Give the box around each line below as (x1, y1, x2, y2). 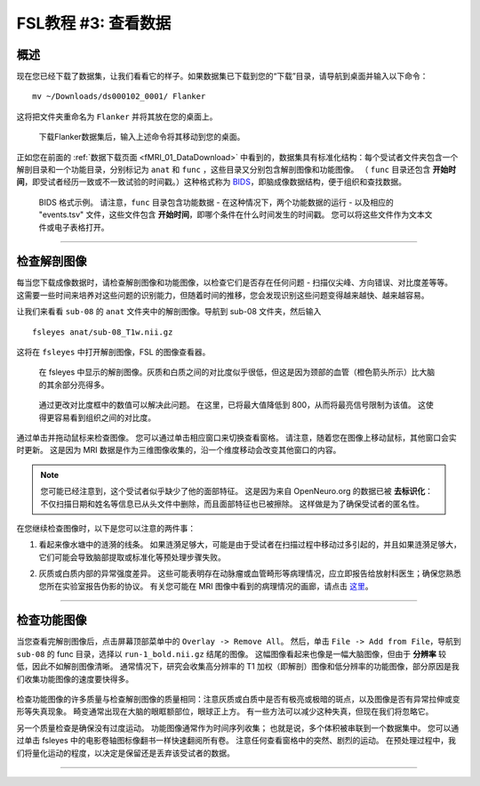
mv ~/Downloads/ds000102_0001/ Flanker (32, 92, 206, 101)
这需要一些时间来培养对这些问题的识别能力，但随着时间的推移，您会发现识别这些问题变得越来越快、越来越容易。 (16, 289, 429, 300)
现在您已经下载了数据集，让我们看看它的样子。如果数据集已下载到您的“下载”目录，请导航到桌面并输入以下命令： (16, 71, 428, 82)
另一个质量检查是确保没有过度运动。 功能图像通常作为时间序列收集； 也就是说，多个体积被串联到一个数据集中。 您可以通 (16, 722, 460, 733)
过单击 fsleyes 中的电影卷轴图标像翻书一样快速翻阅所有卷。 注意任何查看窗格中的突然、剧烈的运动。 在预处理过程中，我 (16, 735, 457, 746)
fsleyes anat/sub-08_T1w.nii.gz (32, 327, 173, 337)
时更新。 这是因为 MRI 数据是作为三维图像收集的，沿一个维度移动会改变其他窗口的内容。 (16, 445, 341, 456)
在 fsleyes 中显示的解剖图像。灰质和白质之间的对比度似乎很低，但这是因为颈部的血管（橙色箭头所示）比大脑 (38, 367, 436, 377)
